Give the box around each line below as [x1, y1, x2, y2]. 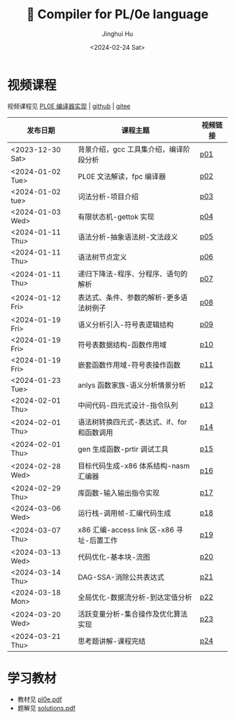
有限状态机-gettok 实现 [78, 212, 155, 222]
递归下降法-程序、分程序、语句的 [78, 269, 187, 278]
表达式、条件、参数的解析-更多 [78, 293, 180, 302]
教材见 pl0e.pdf [17, 694, 63, 704]
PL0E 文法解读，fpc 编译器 [78, 171, 166, 181]
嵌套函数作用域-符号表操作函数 [78, 360, 180, 370]
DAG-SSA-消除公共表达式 [78, 572, 164, 582]
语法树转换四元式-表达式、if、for [78, 417, 187, 426]
